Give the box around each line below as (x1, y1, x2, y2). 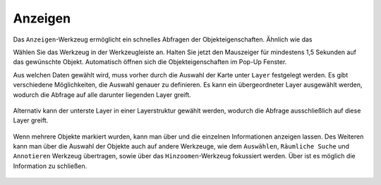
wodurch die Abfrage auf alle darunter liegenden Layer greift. (13, 90, 191, 98)
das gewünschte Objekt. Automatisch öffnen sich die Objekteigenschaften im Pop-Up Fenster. (13, 58, 287, 66)
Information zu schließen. (13, 162, 87, 170)
